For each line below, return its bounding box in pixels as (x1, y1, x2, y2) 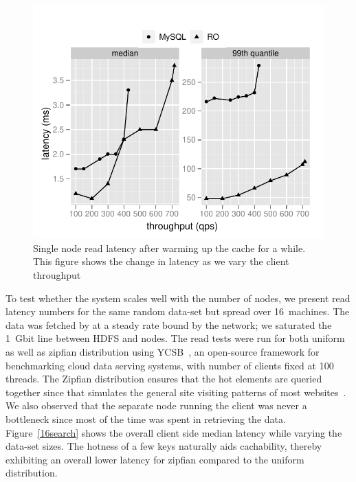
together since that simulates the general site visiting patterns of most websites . (5, 385, 346, 399)
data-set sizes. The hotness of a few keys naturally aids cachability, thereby (5, 439, 322, 453)
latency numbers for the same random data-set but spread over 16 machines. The (5, 304, 350, 319)
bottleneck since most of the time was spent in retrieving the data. (5, 411, 286, 426)
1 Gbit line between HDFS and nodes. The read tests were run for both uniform (5, 331, 345, 345)
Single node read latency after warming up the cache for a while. (33, 240, 306, 255)
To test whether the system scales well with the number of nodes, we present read (5, 290, 351, 305)
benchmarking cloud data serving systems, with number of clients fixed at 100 (5, 358, 334, 372)
